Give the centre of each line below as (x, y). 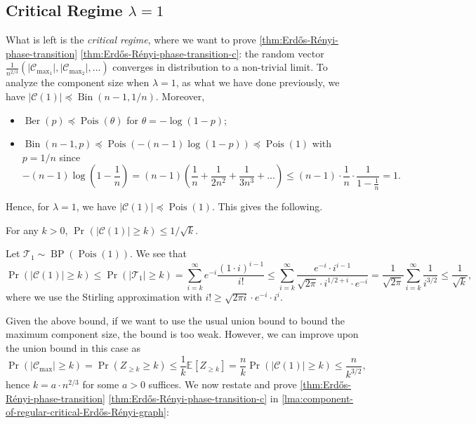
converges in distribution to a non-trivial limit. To (220, 67)
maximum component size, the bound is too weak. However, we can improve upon (182, 334)
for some (101, 384)
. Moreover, (180, 96)
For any (22, 230)
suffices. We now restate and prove (223, 384)
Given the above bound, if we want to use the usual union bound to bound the (175, 320)
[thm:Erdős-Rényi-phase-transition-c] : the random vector (202, 53)
